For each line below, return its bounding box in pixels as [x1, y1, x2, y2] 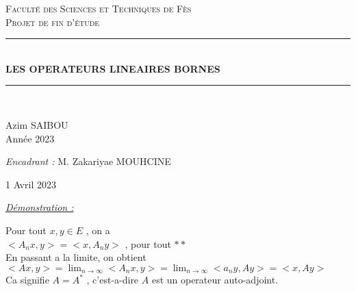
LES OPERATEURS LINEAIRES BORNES [5, 61, 220, 75]
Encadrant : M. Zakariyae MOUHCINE [5, 154, 171, 168]
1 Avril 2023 [5, 177, 56, 191]
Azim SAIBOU [5, 117, 68, 131]
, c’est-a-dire [86, 273, 139, 287]
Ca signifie [5, 273, 49, 287]
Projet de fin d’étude [5, 14, 100, 29]
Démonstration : [5, 200, 74, 214]
